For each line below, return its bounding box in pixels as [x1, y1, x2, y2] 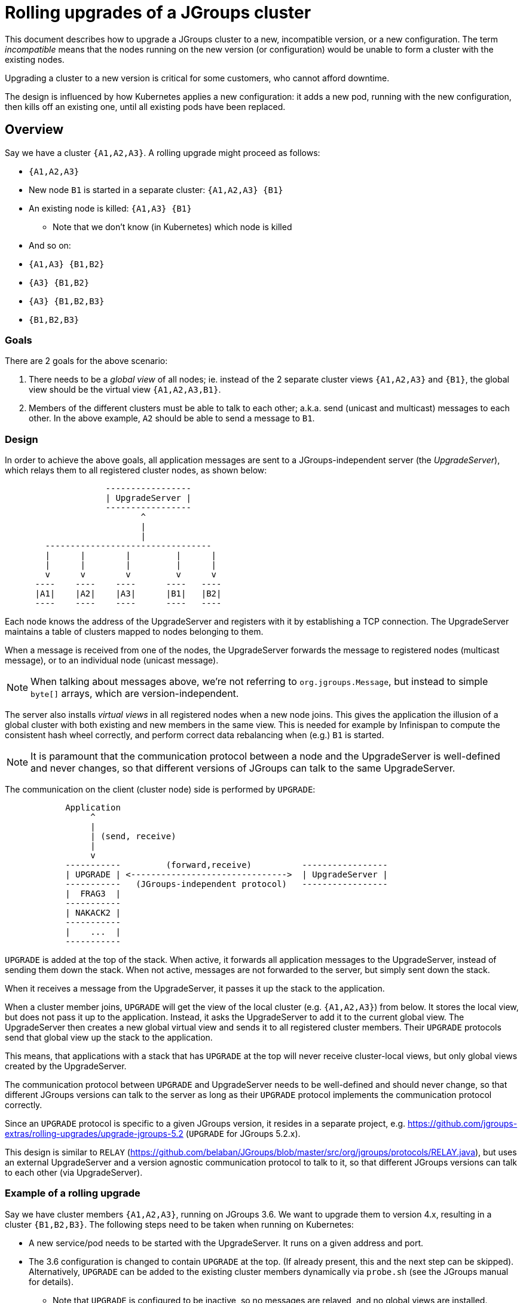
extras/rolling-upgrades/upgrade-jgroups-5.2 [5, 1128, 183, 1139]
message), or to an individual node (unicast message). [5, 655, 219, 666]
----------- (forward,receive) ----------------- [65, 860, 388, 870]
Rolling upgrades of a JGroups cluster [5, 2, 311, 23]
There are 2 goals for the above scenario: [5, 356, 168, 366]
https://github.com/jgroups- [408, 1118, 518, 1129]
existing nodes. [5, 54, 65, 65]
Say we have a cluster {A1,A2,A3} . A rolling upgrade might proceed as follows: [5, 147, 320, 158]
